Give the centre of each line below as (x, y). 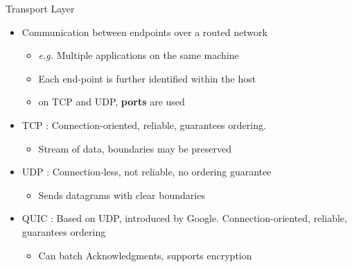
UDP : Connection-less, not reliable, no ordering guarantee (147, 172)
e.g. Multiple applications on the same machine (139, 55)
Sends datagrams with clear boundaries (122, 195)
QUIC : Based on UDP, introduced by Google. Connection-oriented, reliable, (184, 218)
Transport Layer (40, 8)
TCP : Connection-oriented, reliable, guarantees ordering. (144, 124)
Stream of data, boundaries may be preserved (135, 148)
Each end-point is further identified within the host (147, 78)
